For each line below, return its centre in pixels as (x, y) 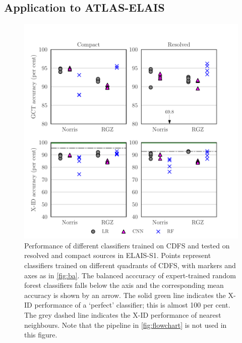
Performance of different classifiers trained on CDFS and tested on (127, 245)
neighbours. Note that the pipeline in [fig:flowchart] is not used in (126, 325)
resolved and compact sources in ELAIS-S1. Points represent (118, 255)
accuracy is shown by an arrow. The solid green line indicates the (125, 295)
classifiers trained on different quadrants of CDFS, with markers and (130, 265)
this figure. (41, 335)
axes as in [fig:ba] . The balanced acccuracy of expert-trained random (130, 275)
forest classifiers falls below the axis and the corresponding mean (124, 285)
